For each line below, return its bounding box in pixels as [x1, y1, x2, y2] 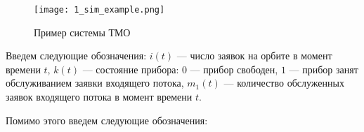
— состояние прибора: [82, 61, 179, 76]
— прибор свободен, [190, 61, 278, 76]
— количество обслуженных [223, 75, 344, 90]
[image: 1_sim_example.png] [34, 5, 165, 15]
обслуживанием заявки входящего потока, [6, 75, 184, 90]
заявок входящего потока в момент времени [6, 89, 193, 104]
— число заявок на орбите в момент [176, 48, 332, 63]
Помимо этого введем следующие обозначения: [6, 112, 208, 127]
